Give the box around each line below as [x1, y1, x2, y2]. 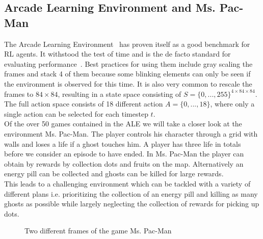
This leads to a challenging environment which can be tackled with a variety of [4, 178, 251, 189]
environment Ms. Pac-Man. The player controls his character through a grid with [4, 128, 258, 139]
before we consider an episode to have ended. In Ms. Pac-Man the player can [4, 148, 244, 159]
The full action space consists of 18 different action [4, 98, 163, 109]
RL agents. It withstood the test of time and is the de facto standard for [4, 48, 231, 59]
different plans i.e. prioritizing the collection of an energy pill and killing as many [4, 188, 258, 199]
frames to [4, 88, 34, 99]
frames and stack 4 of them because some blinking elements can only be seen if [4, 68, 251, 79]
